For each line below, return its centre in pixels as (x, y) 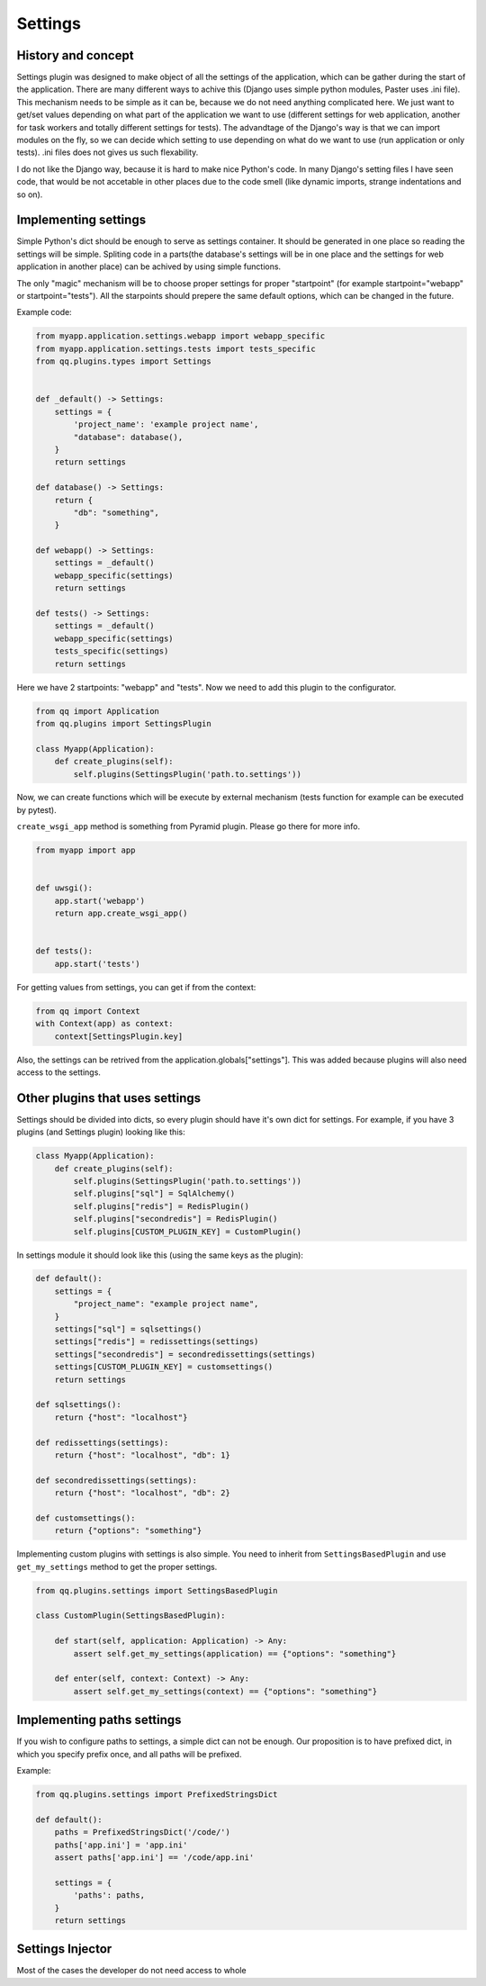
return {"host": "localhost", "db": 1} (143, 1455)
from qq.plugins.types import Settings (123, 361)
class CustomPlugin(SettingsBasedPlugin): (130, 1616)
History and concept (75, 55)
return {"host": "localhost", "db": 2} (143, 1493)
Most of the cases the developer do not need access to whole (131, 1971)
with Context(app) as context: (105, 1024)
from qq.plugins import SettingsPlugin (123, 723)
